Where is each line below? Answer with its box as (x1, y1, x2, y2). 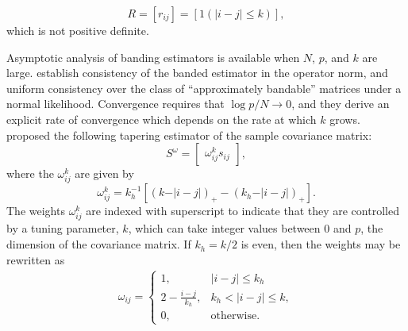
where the (6, 165, 54, 182)
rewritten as (6, 251, 65, 267)
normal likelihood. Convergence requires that (6, 95, 225, 112)
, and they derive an (291, 95, 390, 112)
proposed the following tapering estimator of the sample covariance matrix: (6, 126, 372, 143)
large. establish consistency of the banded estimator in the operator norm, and (6, 64, 388, 81)
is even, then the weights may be (241, 236, 401, 252)
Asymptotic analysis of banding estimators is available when (6, 48, 300, 65)
